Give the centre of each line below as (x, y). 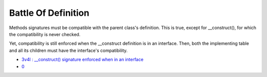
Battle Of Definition (49, 13)
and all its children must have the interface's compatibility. (68, 50)
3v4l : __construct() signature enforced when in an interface (82, 60)
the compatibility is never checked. (45, 34)
